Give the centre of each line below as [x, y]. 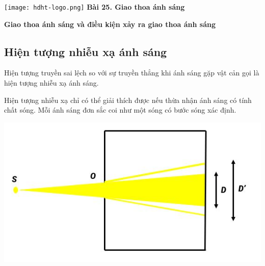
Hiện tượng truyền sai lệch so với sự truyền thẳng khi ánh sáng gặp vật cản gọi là [132, 73]
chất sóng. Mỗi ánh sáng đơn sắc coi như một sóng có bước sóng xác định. [120, 110]
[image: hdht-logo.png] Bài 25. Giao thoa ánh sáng [95, 7]
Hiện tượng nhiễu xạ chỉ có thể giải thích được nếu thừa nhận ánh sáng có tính [128, 100]
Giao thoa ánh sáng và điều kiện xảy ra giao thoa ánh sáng [110, 24]
